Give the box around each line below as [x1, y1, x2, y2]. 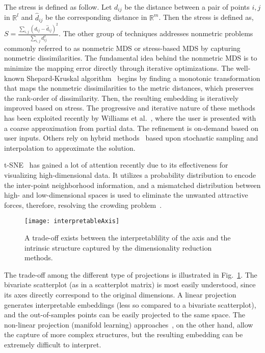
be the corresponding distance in [45, 12, 147, 22]
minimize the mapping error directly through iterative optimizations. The [4, 63, 234, 73]
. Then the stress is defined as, [158, 12, 254, 22]
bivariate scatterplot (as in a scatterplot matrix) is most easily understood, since [4, 279, 256, 290]
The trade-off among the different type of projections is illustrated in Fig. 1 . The [4, 269, 257, 280]
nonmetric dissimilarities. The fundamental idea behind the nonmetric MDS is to [4, 52, 257, 63]
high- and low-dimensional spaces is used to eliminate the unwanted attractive [4, 189, 248, 200]
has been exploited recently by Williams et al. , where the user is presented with [4, 112, 256, 123]
